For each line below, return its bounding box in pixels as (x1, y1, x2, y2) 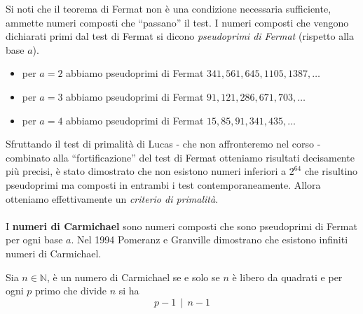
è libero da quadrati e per (232, 269, 343, 284)
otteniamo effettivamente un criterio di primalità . (6, 191, 219, 206)
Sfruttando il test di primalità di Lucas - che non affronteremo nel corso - (6, 136, 321, 151)
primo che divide (35, 283, 107, 298)
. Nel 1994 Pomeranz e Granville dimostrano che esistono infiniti (71, 232, 348, 247)
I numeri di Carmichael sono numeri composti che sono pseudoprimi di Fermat (6, 218, 357, 233)
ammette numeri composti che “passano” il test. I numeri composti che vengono (6, 15, 349, 29)
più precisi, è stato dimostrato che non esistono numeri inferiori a (6, 164, 286, 178)
